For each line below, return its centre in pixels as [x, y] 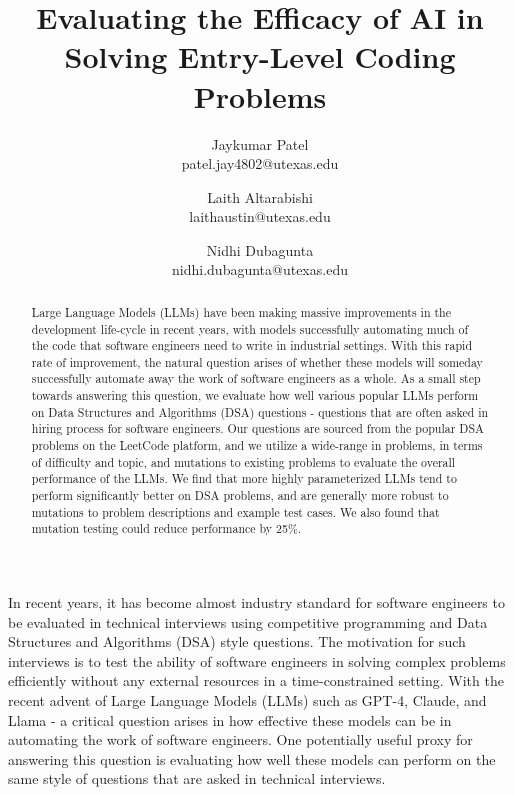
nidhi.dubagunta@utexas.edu [260, 269]
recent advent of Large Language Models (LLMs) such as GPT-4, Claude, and [247, 700]
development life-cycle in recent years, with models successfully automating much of [250, 328]
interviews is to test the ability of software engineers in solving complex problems [257, 660]
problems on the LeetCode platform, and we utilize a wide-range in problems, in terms [257, 445]
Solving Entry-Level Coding [260, 56]
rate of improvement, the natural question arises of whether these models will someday [257, 361]
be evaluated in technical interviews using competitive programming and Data [248, 621]
